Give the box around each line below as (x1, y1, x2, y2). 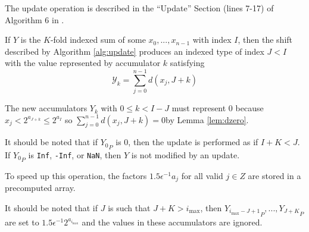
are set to (5, 215, 39, 228)
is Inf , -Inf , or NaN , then (28, 148, 121, 161)
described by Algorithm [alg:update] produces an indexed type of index (5, 45, 264, 57)
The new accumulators (5, 102, 88, 114)
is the (20, 33, 41, 46)
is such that (108, 202, 151, 214)
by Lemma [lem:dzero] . (166, 113, 249, 126)
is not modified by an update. (131, 148, 240, 161)
